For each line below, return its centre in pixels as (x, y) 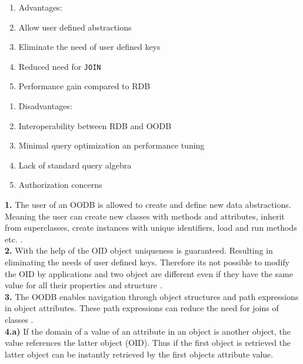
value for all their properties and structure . (84, 285)
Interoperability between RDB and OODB (95, 125)
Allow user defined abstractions (75, 27)
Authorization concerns (60, 185)
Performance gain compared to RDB (84, 86)
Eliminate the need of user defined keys (89, 47)
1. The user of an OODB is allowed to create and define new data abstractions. (148, 204)
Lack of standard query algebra (75, 165)
